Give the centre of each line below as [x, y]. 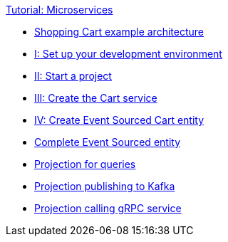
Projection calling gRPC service [108, 208]
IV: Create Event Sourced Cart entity [119, 120]
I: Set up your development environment [128, 54]
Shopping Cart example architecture [119, 32]
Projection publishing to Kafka [105, 186]
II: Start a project [73, 76]
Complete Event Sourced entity [108, 142]
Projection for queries [85, 164]
